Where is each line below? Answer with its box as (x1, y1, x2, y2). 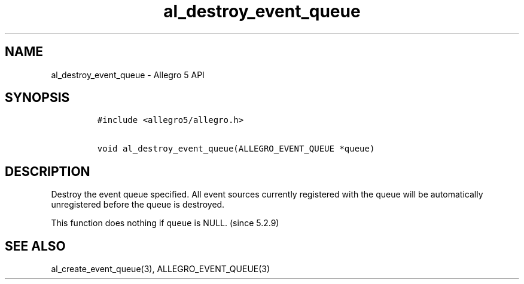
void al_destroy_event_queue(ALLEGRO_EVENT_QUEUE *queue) (97, 144, 375, 154)
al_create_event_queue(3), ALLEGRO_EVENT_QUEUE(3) (51, 264, 270, 274)
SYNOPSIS (5, 90, 70, 106)
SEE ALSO (5, 238, 66, 254)
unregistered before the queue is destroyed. (51, 199, 225, 210)
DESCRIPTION (5, 163, 90, 179)
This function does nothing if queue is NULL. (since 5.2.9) (51, 218, 279, 229)
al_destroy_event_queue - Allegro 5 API (51, 69, 205, 80)
